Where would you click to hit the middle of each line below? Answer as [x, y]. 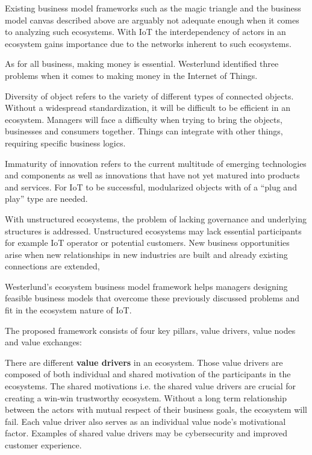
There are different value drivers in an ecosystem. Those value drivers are [144, 362]
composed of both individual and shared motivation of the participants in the [148, 374]
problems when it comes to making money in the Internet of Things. [131, 75]
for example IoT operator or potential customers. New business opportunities [147, 243]
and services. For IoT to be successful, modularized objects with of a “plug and [151, 187]
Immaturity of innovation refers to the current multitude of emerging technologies [156, 163]
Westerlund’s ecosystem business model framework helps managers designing [146, 286]
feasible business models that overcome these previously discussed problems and [152, 298]
